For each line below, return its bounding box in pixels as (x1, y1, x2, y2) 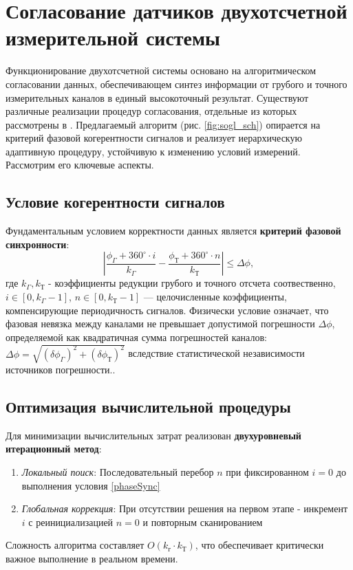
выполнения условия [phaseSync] (21, 478, 160, 492)
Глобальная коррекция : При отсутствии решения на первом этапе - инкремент (21, 501, 348, 516)
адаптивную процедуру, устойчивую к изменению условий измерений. (6, 144, 301, 158)
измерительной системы (6, 23, 220, 52)
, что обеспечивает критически (195, 538, 324, 552)
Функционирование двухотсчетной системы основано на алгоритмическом (6, 63, 317, 78)
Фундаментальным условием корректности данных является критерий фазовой (6, 223, 341, 238)
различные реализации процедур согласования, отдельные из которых (6, 104, 297, 118)
